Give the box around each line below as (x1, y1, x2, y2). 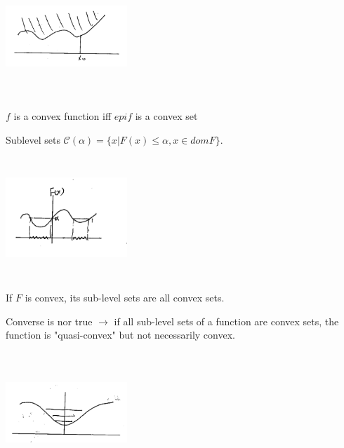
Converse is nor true (6, 313, 93, 328)
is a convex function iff (13, 109, 112, 123)
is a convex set (135, 109, 198, 123)
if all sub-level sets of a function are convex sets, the (114, 313, 339, 328)
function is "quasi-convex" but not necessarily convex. (6, 327, 235, 342)
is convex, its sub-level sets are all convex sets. (25, 290, 225, 304)
